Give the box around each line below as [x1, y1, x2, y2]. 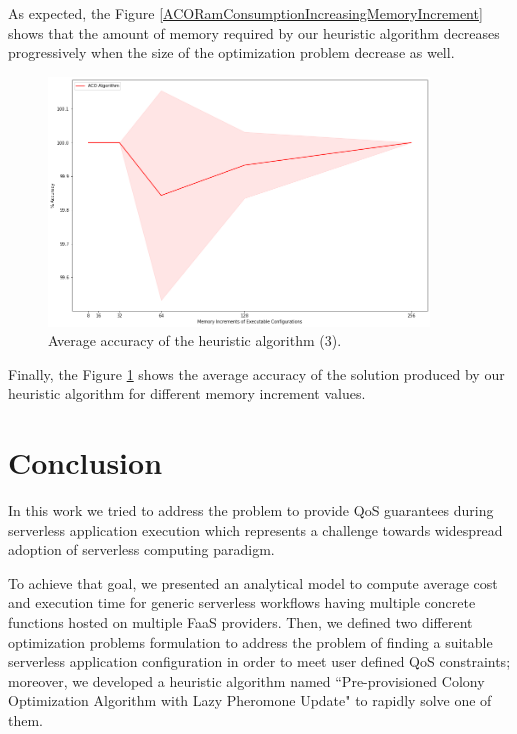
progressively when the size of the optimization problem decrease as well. [8, 42, 455, 63]
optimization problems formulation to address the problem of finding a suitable [8, 631, 493, 652]
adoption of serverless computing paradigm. [8, 539, 275, 560]
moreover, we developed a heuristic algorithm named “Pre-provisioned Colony [8, 670, 485, 691]
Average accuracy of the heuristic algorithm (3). [48, 330, 342, 351]
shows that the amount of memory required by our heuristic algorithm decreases [8, 22, 500, 43]
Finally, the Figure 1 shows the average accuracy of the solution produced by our [8, 363, 505, 384]
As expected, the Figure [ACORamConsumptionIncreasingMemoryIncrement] [8, 3, 483, 23]
